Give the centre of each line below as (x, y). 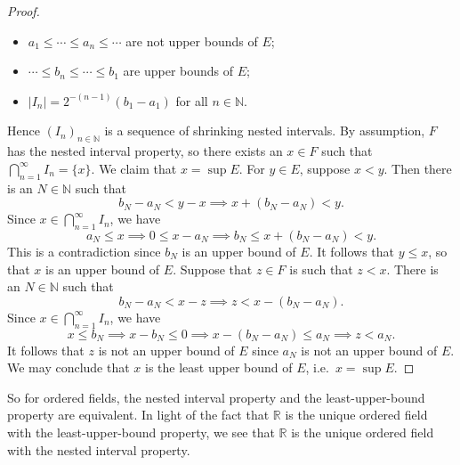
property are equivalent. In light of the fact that (138, 415)
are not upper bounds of (192, 41)
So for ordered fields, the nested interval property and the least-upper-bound (216, 397)
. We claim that (134, 168)
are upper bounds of (178, 71)
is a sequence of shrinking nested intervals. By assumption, (265, 131)
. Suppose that (213, 269)
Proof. (24, 11)
